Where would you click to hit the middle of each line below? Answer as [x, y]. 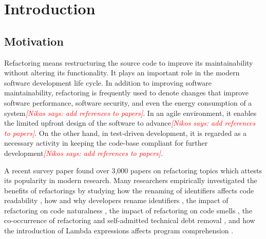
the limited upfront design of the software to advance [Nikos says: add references [130, 123]
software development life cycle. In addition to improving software [108, 82]
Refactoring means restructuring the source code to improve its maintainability [129, 62]
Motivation [34, 41]
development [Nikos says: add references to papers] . [84, 153]
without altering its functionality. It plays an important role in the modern [122, 73]
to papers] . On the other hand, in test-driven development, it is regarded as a [126, 133]
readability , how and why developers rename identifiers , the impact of [116, 200]
